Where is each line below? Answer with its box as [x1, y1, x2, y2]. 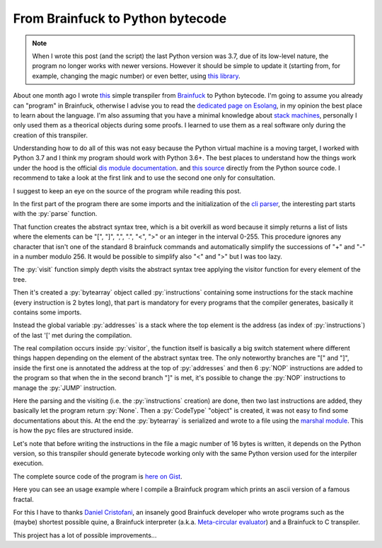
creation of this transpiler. [13, 131, 88, 139]
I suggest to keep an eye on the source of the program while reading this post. [13, 186, 242, 195]
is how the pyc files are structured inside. [13, 426, 134, 435]
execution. [13, 459, 44, 467]
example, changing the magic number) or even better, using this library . [32, 72, 241, 80]
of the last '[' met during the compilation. [13, 331, 132, 339]
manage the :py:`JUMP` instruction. [13, 383, 117, 392]
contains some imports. [13, 308, 82, 316]
